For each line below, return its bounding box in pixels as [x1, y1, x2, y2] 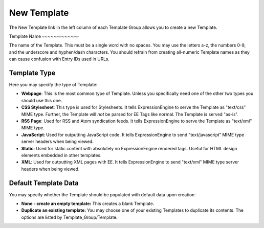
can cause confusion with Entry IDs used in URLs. [9, 56, 110, 62]
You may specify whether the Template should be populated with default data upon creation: [9, 191, 196, 198]
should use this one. [21, 97, 62, 103]
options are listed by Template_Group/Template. [21, 214, 118, 220]
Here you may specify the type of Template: [9, 82, 98, 88]
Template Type [9, 68, 56, 77]
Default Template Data [9, 179, 79, 187]
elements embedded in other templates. [21, 152, 102, 158]
